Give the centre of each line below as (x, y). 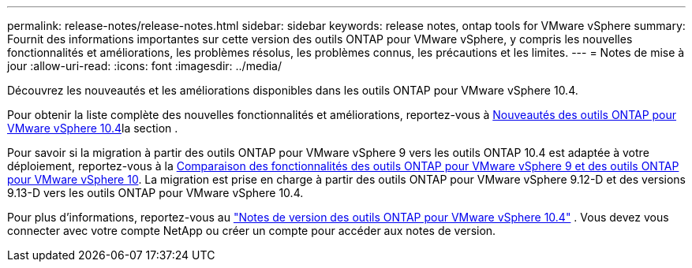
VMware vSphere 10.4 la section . (93, 128)
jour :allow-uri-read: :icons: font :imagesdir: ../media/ (144, 66)
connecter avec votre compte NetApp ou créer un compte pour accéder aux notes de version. (252, 231)
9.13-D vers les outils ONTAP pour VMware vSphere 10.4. (155, 193)
